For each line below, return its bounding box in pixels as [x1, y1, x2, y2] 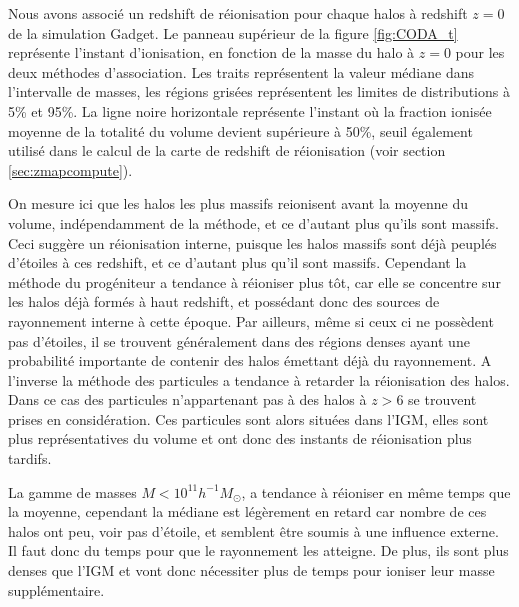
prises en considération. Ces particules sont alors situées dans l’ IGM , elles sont [8, 408, 489, 429]
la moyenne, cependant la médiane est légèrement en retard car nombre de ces [8, 501, 487, 522]
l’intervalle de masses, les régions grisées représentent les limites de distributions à [8, 81, 510, 102]
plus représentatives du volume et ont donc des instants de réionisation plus [8, 428, 472, 449]
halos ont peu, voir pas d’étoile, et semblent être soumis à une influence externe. [8, 520, 499, 541]
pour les [455, 42, 505, 63]
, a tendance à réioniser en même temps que [241, 481, 511, 502]
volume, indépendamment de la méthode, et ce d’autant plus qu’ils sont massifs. [8, 212, 499, 233]
